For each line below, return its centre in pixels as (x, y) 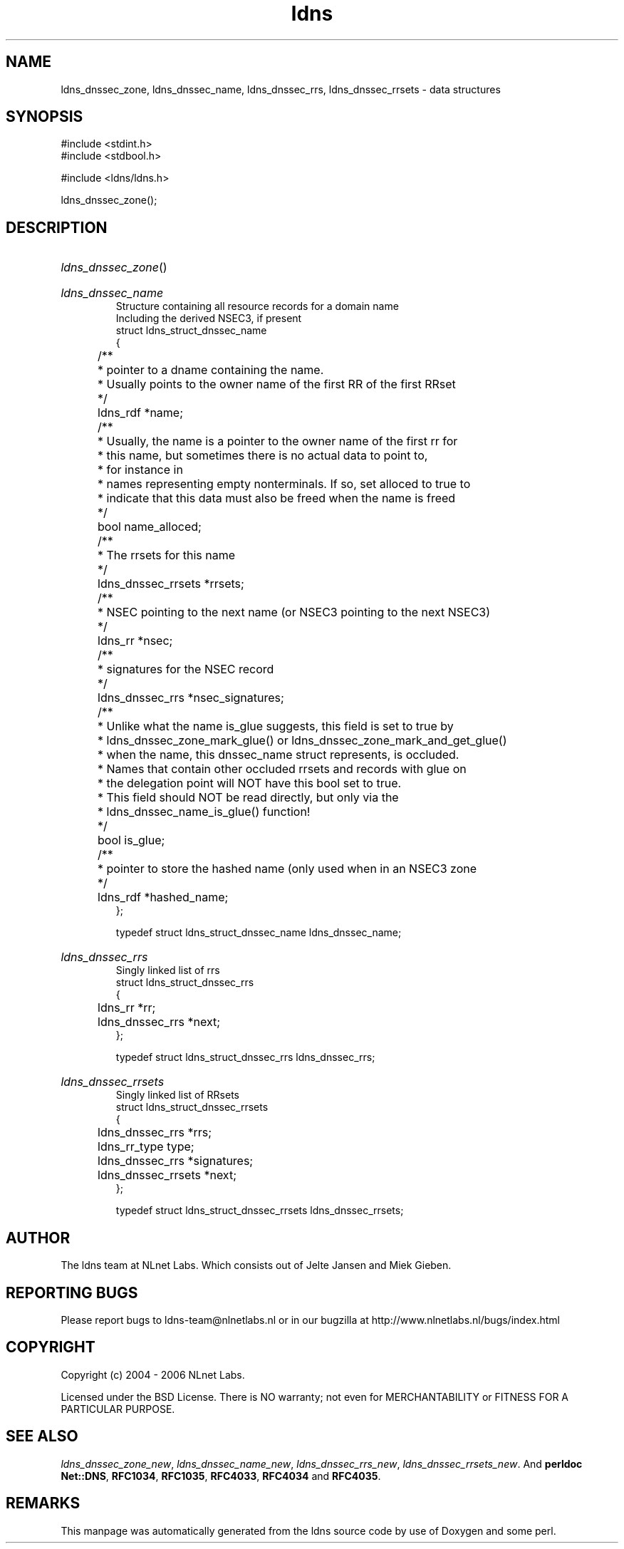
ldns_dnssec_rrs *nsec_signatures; (191, 698)
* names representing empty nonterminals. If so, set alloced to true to (284, 484)
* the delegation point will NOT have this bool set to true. (250, 783)
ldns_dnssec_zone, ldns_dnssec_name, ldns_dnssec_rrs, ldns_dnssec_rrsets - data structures (281, 89)
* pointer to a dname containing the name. (211, 370)
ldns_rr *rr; (127, 1008)
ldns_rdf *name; (141, 413)
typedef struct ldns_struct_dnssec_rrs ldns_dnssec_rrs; (245, 1057)
